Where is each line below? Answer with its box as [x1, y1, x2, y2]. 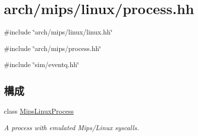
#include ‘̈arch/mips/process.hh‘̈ [4, 43, 101, 53]
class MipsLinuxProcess [4, 106, 74, 116]
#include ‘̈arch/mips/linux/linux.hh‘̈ [4, 27, 113, 37]
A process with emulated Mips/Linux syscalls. [4, 122, 139, 132]
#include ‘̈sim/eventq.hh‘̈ [4, 59, 79, 69]
